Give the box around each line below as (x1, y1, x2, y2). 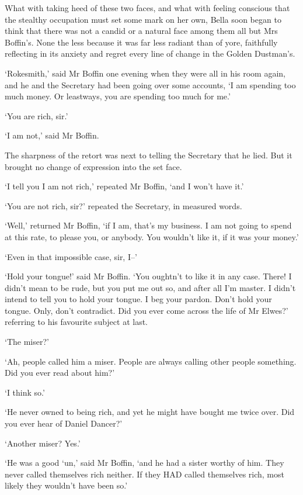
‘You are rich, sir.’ (5, 109, 68, 122)
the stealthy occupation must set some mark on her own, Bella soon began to (5, 13, 281, 25)
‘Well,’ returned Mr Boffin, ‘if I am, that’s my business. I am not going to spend (5, 219, 292, 231)
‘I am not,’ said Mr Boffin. (5, 129, 99, 141)
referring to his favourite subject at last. (5, 316, 148, 328)
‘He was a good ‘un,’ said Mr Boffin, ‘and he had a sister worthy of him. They (5, 456, 284, 469)
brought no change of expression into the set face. (5, 160, 182, 172)
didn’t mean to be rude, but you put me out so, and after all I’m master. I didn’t (5, 281, 296, 293)
